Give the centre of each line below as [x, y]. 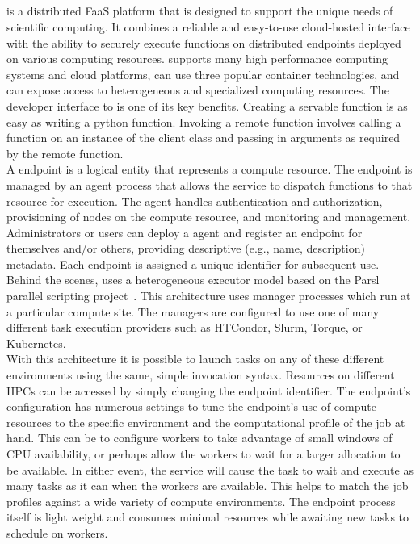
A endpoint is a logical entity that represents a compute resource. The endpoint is [210, 169]
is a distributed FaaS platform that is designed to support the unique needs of [200, 11]
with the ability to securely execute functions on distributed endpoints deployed [204, 42]
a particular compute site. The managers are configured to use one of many [193, 311]
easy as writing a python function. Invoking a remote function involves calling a [204, 121]
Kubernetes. [36, 343]
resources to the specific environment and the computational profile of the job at [206, 422]
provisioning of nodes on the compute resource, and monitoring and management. [209, 217]
